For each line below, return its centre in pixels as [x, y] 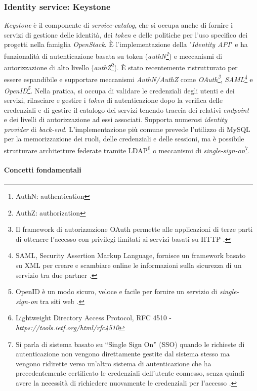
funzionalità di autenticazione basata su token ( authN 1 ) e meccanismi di [113, 55]
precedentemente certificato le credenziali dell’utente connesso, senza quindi [130, 373]
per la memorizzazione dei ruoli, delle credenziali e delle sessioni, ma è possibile [124, 139]
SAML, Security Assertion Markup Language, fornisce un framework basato [130, 255]
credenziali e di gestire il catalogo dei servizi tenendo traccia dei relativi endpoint [127, 109]
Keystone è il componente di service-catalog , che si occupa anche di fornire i [118, 25]
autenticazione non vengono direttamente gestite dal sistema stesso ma [123, 354]
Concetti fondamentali [43, 169]
